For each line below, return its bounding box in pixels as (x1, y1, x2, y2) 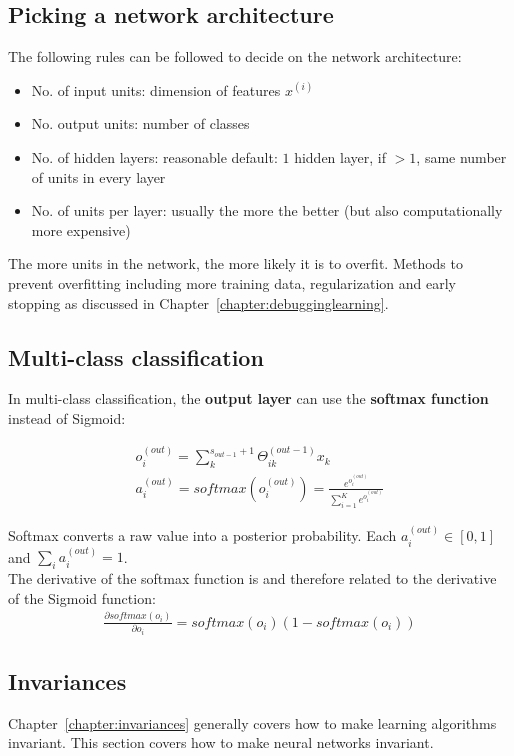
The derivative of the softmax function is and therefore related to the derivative (8, 568, 497, 589)
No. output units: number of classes (31, 113, 250, 134)
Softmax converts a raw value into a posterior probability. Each (8, 525, 397, 546)
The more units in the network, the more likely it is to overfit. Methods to (8, 253, 463, 274)
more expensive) (31, 219, 131, 240)
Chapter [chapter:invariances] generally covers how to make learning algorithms (8, 712, 497, 733)
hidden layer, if (294, 146, 387, 167)
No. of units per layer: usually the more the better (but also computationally (31, 200, 503, 221)
